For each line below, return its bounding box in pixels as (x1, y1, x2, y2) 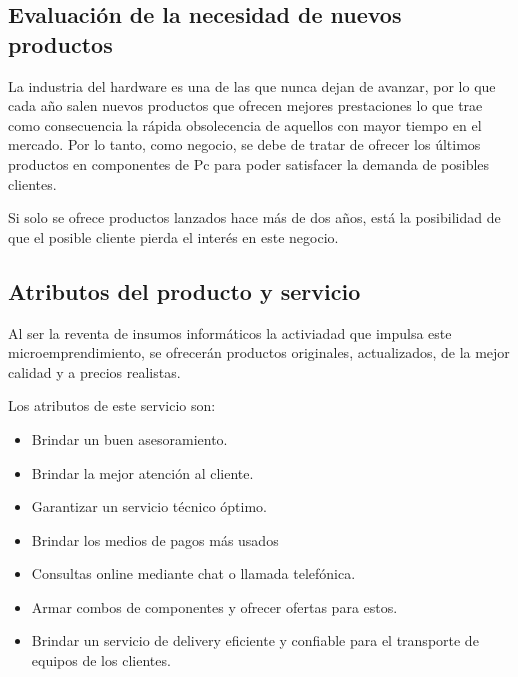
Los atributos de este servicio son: (8, 395, 216, 416)
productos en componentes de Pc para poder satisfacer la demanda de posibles (8, 153, 490, 174)
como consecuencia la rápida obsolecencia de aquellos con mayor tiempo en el (8, 114, 482, 135)
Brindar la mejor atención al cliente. (31, 462, 254, 483)
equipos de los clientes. (31, 650, 171, 671)
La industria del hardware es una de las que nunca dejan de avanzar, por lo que (8, 75, 496, 96)
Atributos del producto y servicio (8, 275, 361, 306)
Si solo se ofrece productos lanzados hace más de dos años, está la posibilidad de (8, 207, 501, 228)
